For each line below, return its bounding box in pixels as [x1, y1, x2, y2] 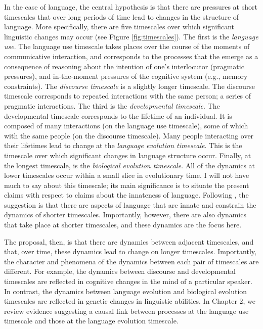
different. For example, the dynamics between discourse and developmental [4, 266, 236, 276]
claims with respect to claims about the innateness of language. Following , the [4, 190, 249, 200]
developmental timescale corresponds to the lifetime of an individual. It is [4, 110, 232, 121]
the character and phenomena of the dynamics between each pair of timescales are [4, 256, 259, 266]
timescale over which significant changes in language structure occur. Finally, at [4, 150, 251, 160]
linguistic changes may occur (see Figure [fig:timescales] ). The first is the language [4, 31, 258, 41]
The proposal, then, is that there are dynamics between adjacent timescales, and [4, 236, 254, 247]
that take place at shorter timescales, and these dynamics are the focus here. [4, 219, 242, 230]
